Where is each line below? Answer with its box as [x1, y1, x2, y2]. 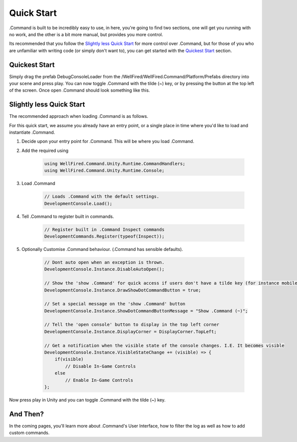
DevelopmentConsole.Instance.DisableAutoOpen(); [44, 266, 165, 272]
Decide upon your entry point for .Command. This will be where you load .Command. [21, 139, 195, 145]
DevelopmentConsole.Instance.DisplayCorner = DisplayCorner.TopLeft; [44, 329, 217, 334]
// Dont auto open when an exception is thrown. [44, 259, 165, 265]
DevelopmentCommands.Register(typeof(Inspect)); [44, 233, 165, 239]
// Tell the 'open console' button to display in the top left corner [44, 322, 220, 328]
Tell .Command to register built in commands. [21, 213, 114, 219]
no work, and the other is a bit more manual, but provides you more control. [9, 31, 163, 37]
